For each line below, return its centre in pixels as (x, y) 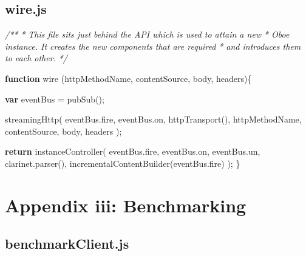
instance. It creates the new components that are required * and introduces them (153, 46)
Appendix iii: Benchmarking (126, 205)
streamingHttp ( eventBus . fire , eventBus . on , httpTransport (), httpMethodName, (153, 119)
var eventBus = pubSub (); (55, 99)
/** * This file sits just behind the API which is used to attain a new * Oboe (147, 34)
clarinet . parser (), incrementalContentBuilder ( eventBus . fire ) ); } (123, 163)
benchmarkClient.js (67, 244)
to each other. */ (36, 58)
